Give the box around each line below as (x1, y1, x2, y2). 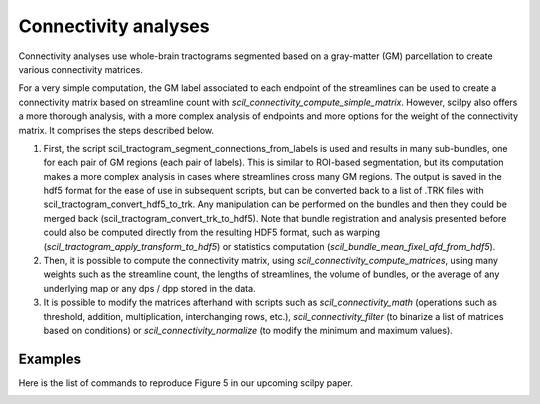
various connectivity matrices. (18, 63, 144, 75)
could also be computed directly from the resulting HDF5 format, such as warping (43, 226, 380, 239)
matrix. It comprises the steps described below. (18, 124, 215, 136)
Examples (18, 350, 82, 367)
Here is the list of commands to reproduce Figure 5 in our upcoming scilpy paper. (18, 376, 354, 389)
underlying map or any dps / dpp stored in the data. (43, 282, 256, 294)
